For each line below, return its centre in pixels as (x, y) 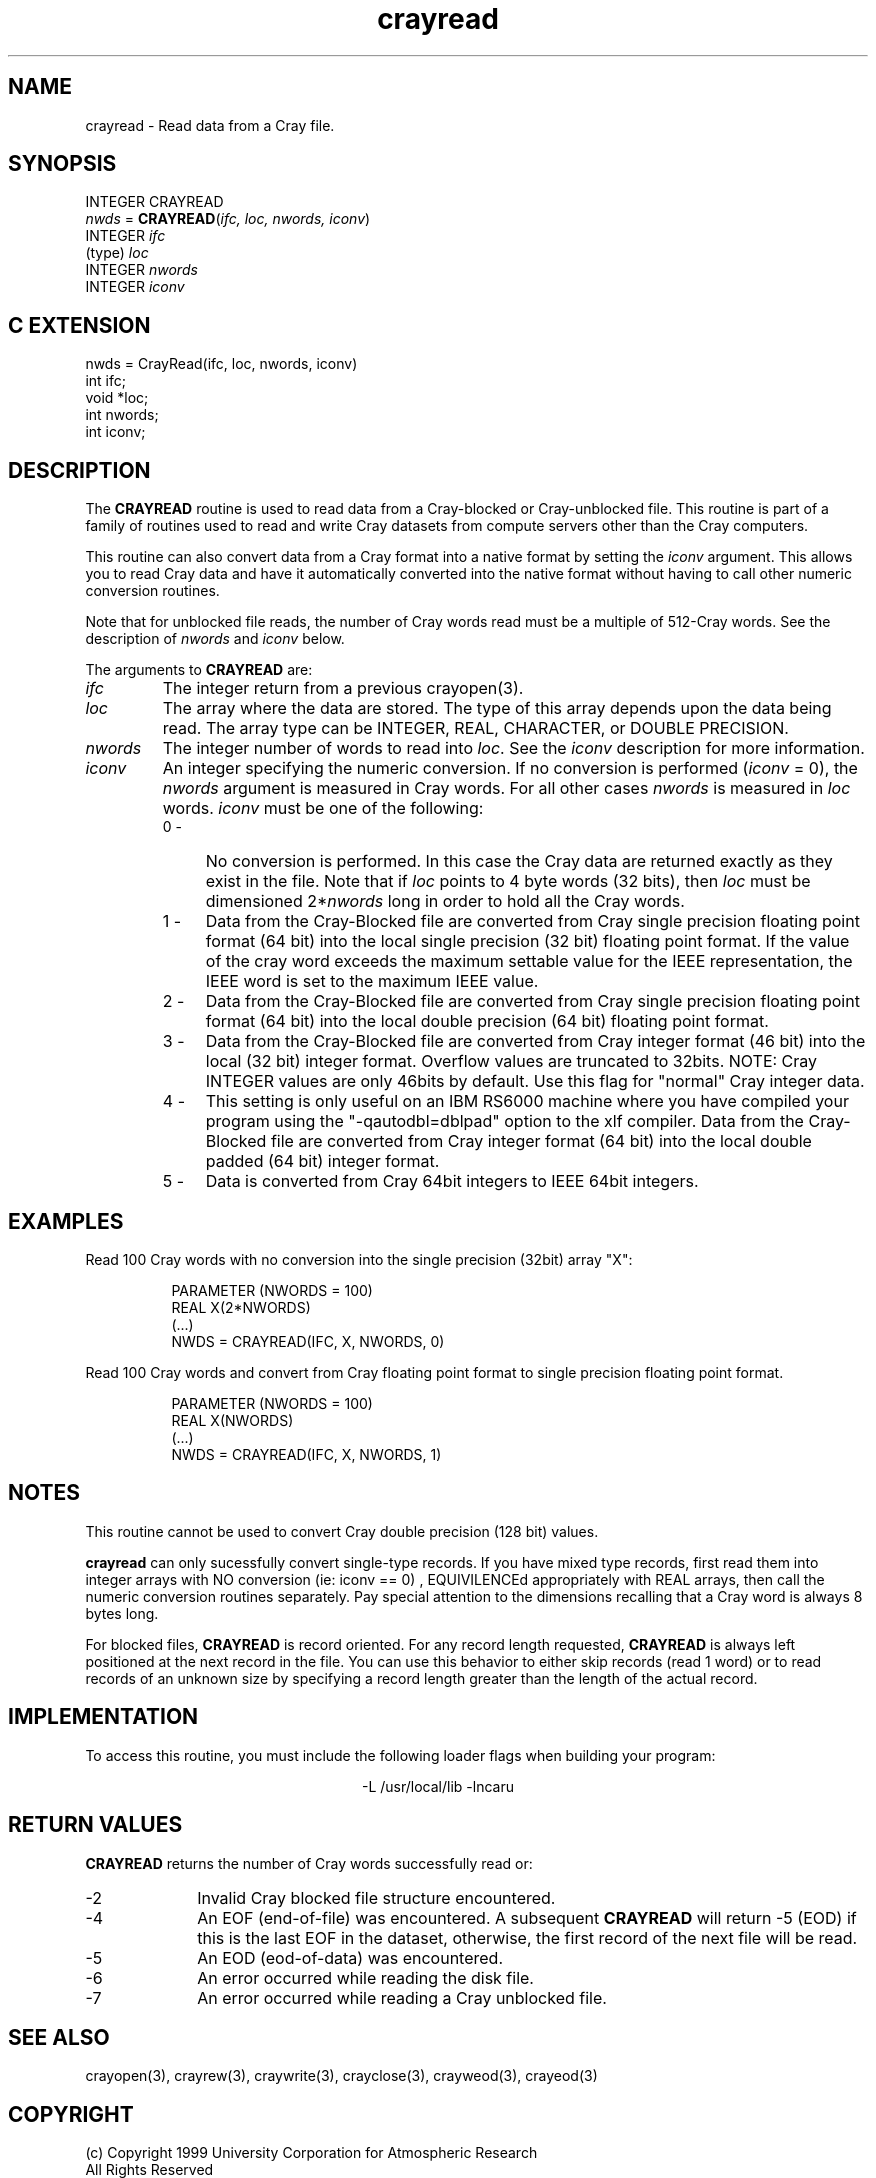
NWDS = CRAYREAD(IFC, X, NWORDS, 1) (306, 1454)
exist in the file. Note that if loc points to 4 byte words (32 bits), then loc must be (508, 881)
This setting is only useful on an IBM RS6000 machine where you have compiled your (527, 1101)
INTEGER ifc (125, 236)
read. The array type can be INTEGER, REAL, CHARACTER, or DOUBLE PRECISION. (475, 728)
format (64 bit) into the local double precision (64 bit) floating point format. (487, 1021)
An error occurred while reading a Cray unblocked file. (402, 1997)
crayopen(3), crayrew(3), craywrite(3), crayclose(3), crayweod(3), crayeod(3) (341, 2076)
